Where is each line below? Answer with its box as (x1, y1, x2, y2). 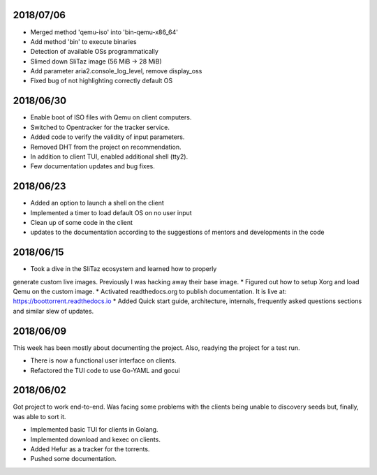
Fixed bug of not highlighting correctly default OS (30, 77, 173, 85)
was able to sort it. (13, 412, 66, 421)
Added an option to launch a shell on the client (30, 199, 164, 207)
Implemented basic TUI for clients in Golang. (30, 425, 158, 434)
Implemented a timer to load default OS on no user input (30, 208, 192, 217)
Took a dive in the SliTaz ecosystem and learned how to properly (30, 265, 217, 273)
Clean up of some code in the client (30, 219, 133, 227)
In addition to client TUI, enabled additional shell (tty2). (30, 152, 188, 161)
